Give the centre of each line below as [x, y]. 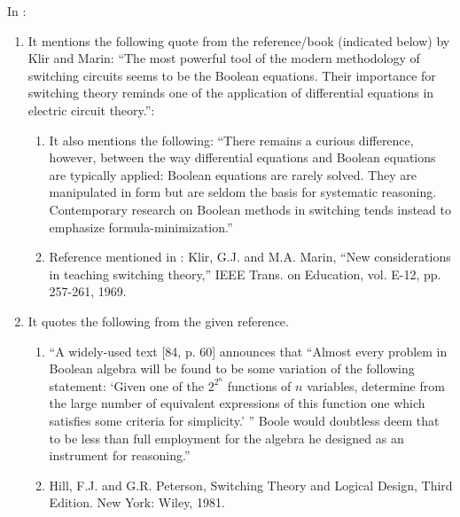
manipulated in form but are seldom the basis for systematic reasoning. [243, 192]
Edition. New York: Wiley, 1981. [137, 502]
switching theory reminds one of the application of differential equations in [231, 93]
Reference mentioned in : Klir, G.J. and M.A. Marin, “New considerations [250, 257]
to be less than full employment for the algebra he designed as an [226, 438]
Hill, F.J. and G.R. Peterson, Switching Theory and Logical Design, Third [251, 485]
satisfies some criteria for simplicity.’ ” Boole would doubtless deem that [244, 420]
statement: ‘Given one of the [126, 385]
